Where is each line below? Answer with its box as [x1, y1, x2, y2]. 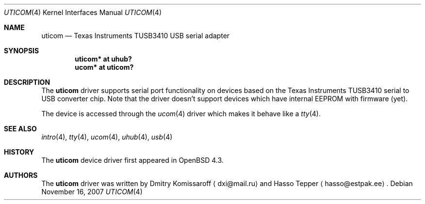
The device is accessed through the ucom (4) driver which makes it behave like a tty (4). [41, 110, 321, 118]
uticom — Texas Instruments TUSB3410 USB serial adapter [41, 31, 230, 40]
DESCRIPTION [4, 78, 50, 86]
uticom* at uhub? [75, 55, 132, 63]
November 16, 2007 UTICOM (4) [41, 188, 143, 196]
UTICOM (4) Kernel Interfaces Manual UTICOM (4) [4, 8, 162, 16]
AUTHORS [4, 171, 38, 179]
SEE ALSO [4, 125, 37, 133]
